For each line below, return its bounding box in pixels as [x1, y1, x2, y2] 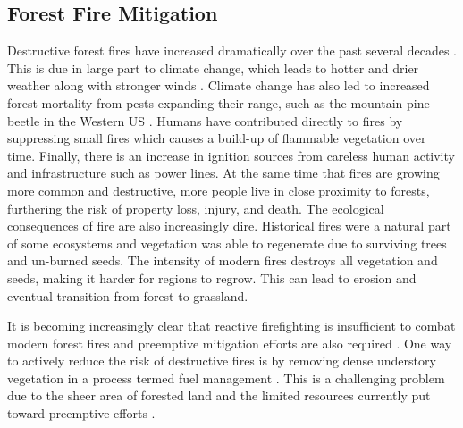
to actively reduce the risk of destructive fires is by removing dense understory [7, 351, 436, 370]
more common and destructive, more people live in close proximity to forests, [7, 180, 430, 199]
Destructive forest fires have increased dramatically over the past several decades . [7, 41, 458, 60]
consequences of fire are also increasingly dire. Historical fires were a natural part [7, 216, 451, 235]
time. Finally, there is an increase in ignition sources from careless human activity [7, 146, 455, 164]
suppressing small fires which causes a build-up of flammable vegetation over [7, 129, 426, 147]
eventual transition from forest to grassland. [7, 286, 248, 305]
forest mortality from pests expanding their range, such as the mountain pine [7, 93, 430, 112]
